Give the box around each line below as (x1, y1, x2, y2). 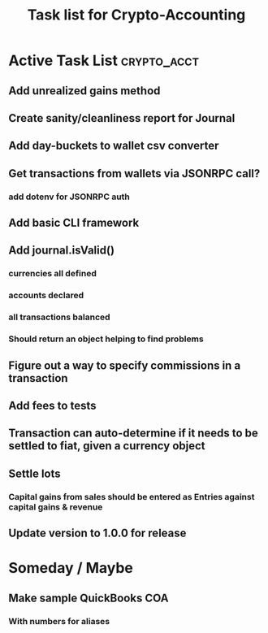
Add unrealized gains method (8, 84, 161, 98)
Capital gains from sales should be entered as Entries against (8, 491, 255, 502)
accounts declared (8, 290, 84, 301)
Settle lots (8, 466, 61, 480)
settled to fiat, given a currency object (8, 439, 205, 453)
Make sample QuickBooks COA (8, 591, 169, 605)
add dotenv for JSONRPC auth (8, 191, 130, 202)
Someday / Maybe (8, 559, 134, 578)
